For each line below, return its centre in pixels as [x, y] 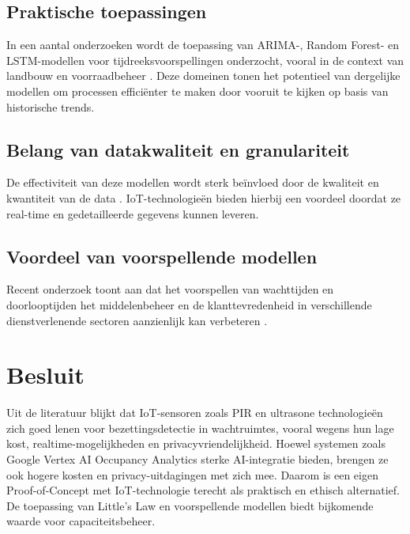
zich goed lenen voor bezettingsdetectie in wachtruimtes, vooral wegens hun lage [200, 428]
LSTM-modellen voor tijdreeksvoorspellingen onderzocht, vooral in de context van [205, 60]
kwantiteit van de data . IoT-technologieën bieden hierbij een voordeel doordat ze [204, 197]
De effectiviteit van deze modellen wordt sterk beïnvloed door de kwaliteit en [193, 182]
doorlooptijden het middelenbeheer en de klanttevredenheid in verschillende [189, 304]
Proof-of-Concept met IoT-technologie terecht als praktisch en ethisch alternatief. [203, 490]
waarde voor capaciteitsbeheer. [81, 521]
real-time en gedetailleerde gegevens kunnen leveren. [133, 213]
